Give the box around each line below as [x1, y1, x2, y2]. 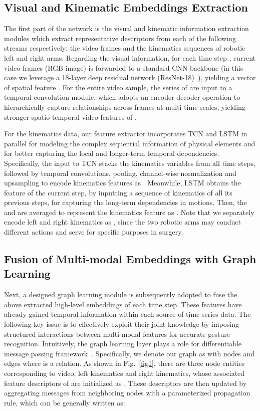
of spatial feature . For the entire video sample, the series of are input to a [4, 82, 232, 92]
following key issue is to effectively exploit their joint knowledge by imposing [4, 319, 239, 329]
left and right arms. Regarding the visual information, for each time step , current [4, 52, 255, 63]
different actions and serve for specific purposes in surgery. [4, 227, 183, 237]
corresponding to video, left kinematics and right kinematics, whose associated [4, 368, 245, 378]
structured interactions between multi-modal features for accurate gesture [4, 328, 230, 339]
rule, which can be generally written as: [4, 397, 125, 407]
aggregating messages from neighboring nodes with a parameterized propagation [4, 387, 250, 398]
